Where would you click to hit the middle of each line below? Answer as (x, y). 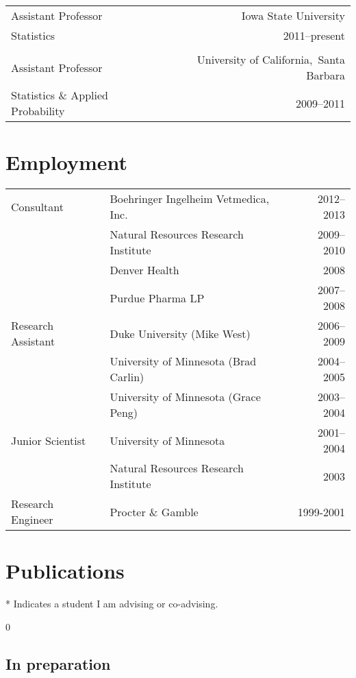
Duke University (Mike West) (180, 333)
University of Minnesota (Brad (183, 361)
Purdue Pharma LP (157, 298)
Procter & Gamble (154, 511)
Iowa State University (293, 15)
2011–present (314, 35)
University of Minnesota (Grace (185, 397)
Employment (67, 162)
